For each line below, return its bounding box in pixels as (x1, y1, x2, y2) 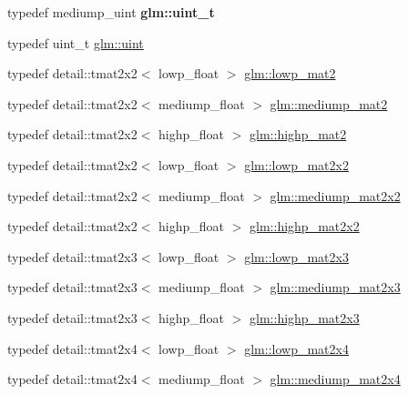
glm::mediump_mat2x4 (270, 369, 401, 389)
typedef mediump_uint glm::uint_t (7, 3, 215, 21)
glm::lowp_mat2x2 (244, 155, 349, 174)
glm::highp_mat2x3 (250, 308, 360, 327)
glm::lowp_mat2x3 (244, 247, 349, 266)
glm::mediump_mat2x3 (270, 278, 401, 297)
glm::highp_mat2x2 (250, 217, 360, 236)
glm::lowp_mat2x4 (244, 338, 349, 358)
